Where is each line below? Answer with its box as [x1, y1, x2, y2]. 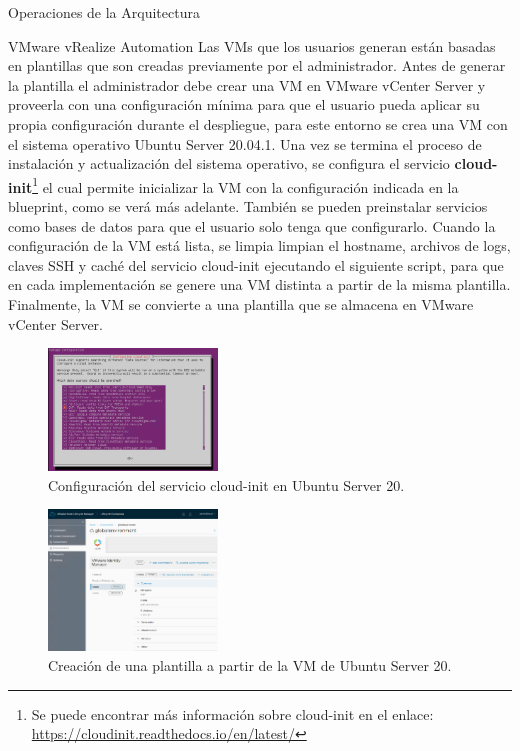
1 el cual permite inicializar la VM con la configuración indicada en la [32, 173, 459, 197]
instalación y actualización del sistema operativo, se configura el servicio [8, 153, 450, 174]
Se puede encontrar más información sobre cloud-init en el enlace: [31, 703, 434, 724]
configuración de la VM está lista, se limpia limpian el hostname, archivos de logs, [8, 235, 511, 256]
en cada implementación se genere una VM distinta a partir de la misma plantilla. [8, 274, 511, 295]
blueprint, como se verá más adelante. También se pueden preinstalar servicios [8, 196, 488, 216]
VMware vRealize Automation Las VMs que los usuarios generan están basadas [8, 35, 496, 56]
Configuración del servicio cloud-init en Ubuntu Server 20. [48, 474, 405, 495]
